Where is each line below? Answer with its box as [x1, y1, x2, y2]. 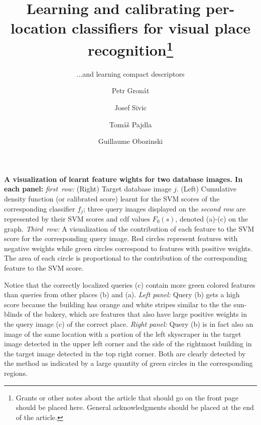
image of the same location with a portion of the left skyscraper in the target [4, 328, 241, 339]
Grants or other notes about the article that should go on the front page [16, 392, 238, 402]
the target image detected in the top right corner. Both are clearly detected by [4, 348, 246, 358]
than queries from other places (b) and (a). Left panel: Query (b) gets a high [4, 289, 240, 300]
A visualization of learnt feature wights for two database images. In [4, 173, 243, 184]
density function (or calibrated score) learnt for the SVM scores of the [4, 193, 220, 203]
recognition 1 [87, 37, 174, 60]
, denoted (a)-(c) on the [175, 214, 248, 224]
